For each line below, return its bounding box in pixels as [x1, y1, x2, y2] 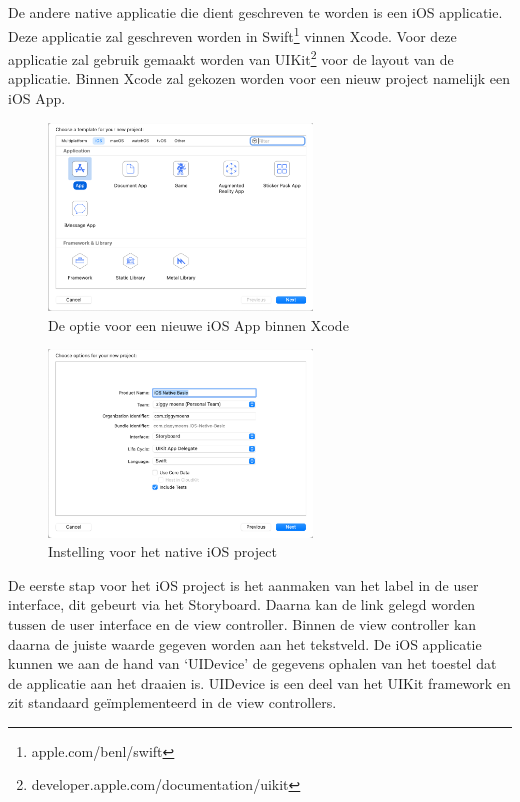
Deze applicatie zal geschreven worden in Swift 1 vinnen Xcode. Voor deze [8, 22, 457, 46]
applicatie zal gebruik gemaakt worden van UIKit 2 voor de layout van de [8, 46, 454, 69]
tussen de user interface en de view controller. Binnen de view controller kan [8, 613, 477, 634]
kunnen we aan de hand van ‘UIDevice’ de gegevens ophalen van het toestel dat [8, 653, 497, 674]
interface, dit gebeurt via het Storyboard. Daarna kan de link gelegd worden [8, 594, 476, 615]
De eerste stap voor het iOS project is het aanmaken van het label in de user [8, 574, 479, 595]
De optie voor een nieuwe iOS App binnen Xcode [48, 314, 349, 335]
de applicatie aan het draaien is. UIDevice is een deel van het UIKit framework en [8, 672, 511, 693]
